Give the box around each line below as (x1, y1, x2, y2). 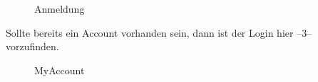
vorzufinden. (6, 39, 59, 54)
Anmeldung (34, 1, 85, 16)
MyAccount (34, 62, 85, 77)
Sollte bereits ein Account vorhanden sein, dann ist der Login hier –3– (6, 25, 312, 40)
